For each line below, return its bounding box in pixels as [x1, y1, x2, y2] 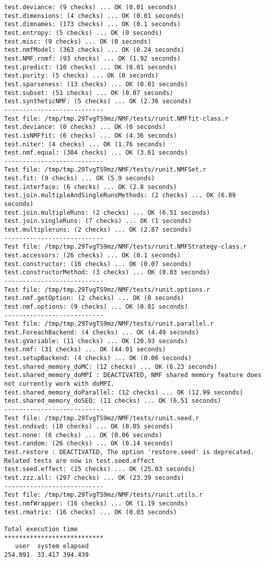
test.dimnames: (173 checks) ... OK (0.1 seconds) [4, 21, 181, 28]
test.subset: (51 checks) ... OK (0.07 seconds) [4, 89, 174, 97]
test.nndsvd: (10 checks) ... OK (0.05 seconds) [4, 423, 174, 431]
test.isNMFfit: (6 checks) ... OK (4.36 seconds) [4, 132, 177, 139]
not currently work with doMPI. [4, 380, 115, 387]
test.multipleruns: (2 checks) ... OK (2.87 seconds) [4, 226, 192, 234]
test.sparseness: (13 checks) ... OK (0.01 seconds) [4, 80, 188, 88]
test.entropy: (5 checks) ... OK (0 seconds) [4, 29, 162, 36]
